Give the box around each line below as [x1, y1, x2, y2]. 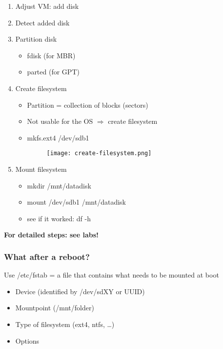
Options [15, 335, 40, 346]
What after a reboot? [4, 250, 90, 262]
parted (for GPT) [27, 67, 80, 77]
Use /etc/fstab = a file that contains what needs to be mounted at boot [4, 270, 219, 280]
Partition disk [15, 34, 57, 44]
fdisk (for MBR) [27, 50, 76, 60]
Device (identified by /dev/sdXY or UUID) [15, 286, 145, 296]
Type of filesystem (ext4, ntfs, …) [15, 319, 115, 329]
